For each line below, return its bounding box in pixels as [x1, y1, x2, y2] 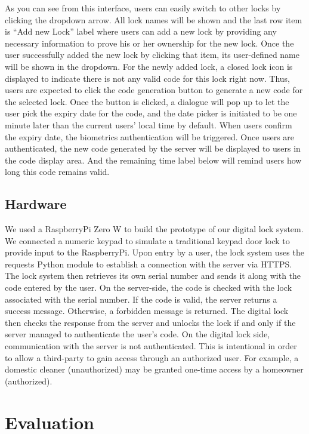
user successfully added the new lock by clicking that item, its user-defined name [5, 48, 300, 61]
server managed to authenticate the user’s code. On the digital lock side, [5, 328, 270, 340]
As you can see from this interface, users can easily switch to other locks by [5, 2, 281, 14]
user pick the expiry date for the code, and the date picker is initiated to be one [5, 107, 297, 119]
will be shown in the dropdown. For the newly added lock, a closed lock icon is [5, 60, 293, 72]
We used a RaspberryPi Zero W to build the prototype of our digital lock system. [5, 223, 304, 235]
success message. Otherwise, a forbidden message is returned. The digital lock [5, 304, 289, 317]
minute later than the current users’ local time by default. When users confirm [5, 118, 292, 131]
